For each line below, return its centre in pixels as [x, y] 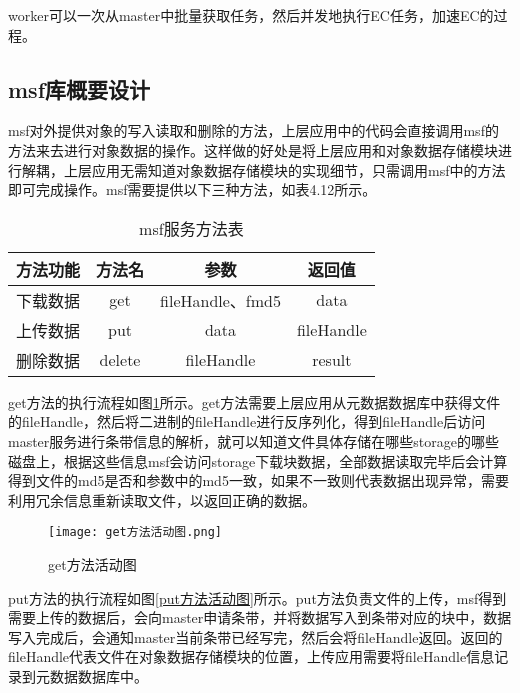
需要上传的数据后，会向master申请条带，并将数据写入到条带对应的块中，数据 [260, 617]
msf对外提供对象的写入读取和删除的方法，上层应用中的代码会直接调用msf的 [253, 130]
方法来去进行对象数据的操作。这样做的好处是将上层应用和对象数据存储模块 [253, 149]
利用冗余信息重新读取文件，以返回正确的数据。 [162, 499]
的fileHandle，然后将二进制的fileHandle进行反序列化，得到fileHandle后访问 [247, 421]
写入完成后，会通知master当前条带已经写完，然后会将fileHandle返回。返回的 [255, 636]
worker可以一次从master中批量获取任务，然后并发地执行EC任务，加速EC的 [251, 15]
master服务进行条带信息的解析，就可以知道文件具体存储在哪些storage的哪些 [253, 440]
